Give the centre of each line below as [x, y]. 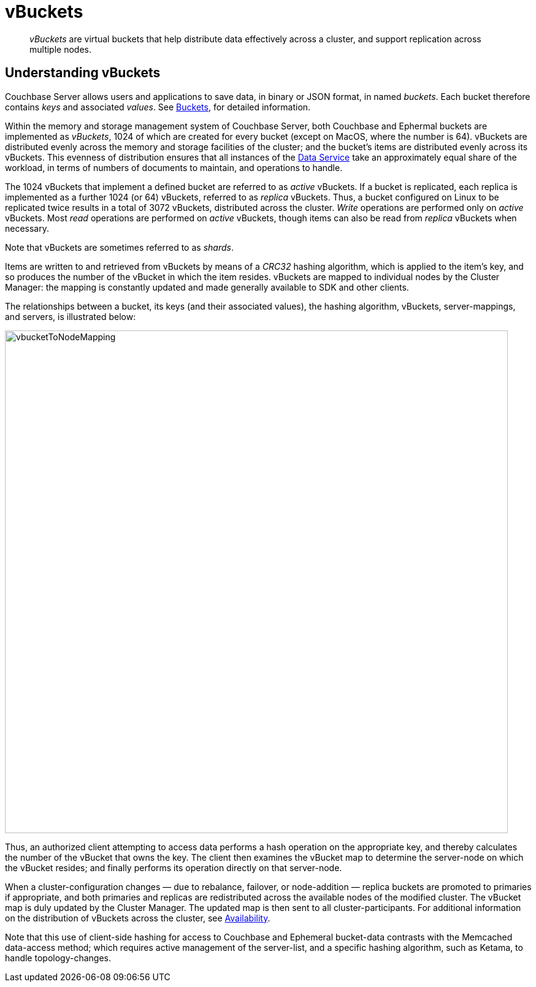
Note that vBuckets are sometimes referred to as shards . [119, 247]
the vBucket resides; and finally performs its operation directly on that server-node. [174, 867]
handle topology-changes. [58, 958]
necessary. [27, 228]
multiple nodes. [60, 49]
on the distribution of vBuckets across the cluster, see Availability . [138, 918]
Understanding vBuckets [83, 73]
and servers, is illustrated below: [71, 316]
